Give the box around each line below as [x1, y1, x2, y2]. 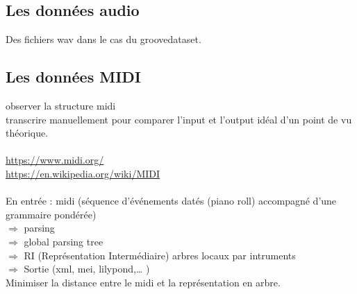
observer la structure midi [6, 98, 116, 112]
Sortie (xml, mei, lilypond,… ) [24, 261, 150, 276]
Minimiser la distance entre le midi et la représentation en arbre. [6, 275, 281, 289]
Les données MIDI [6, 66, 141, 87]
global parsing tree [24, 234, 103, 248]
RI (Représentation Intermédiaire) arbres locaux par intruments [24, 248, 296, 262]
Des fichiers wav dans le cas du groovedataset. [6, 32, 201, 46]
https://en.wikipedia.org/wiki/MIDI [6, 166, 160, 180]
